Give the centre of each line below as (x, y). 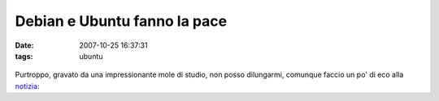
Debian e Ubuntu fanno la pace (121, 21)
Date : (24, 45)
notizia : (27, 86)
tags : (24, 56)
